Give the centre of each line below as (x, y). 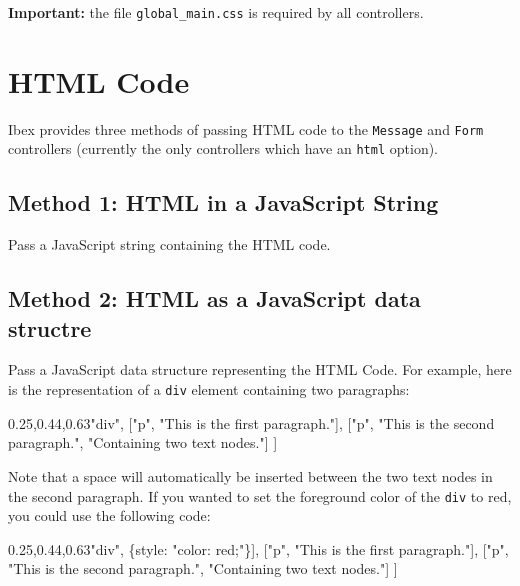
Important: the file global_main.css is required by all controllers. (216, 12)
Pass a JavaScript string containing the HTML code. (169, 244)
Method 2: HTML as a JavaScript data (214, 298)
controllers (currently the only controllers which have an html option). (223, 148)
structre (50, 327)
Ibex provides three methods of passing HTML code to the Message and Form (246, 128)
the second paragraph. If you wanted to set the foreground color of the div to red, (260, 495)
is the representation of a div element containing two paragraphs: (209, 389)
